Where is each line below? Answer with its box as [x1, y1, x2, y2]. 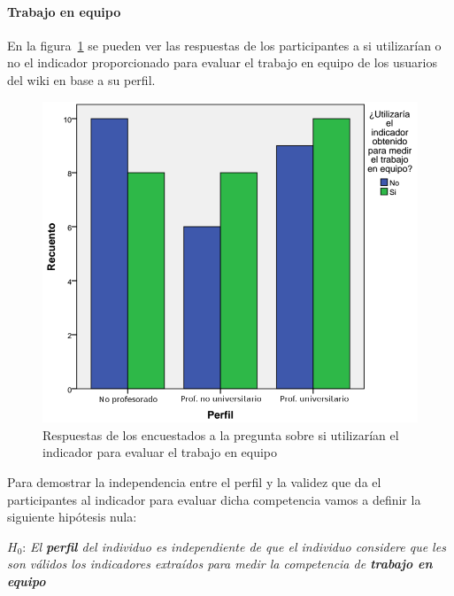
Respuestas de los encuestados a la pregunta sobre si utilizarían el [42, 425, 399, 444]
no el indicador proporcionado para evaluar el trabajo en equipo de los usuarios [7, 53, 437, 72]
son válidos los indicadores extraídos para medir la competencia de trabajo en [7, 554, 433, 573]
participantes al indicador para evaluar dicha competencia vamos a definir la [7, 490, 421, 508]
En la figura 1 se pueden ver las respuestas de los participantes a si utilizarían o [7, 35, 442, 54]
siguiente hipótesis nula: [7, 507, 137, 526]
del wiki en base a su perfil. [7, 70, 156, 89]
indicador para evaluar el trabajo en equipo [42, 443, 278, 461]
